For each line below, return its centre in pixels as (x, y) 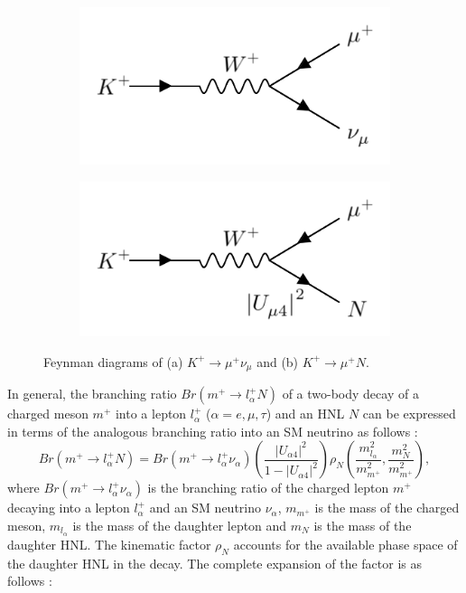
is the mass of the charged (387, 508)
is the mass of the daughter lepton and (180, 525)
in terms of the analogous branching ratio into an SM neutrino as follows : (213, 431)
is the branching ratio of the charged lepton (268, 488)
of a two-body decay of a (350, 394)
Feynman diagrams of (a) (113, 361)
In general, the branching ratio (92, 394)
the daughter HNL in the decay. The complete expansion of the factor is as (214, 563)
